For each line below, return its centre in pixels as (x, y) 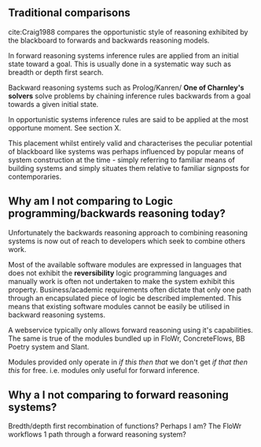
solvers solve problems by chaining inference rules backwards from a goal (130, 96)
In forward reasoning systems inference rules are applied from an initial (123, 55)
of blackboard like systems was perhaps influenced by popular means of (126, 151)
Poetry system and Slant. (49, 346)
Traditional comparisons (70, 13)
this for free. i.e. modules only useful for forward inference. (104, 370)
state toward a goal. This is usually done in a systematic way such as (120, 64)
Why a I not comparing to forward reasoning (119, 395)
